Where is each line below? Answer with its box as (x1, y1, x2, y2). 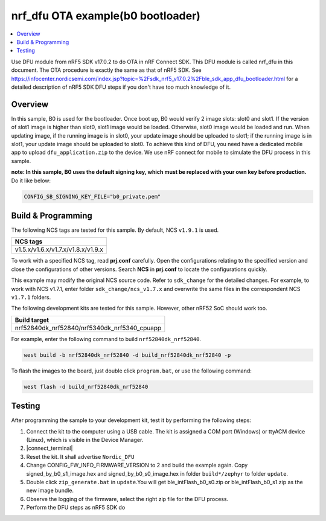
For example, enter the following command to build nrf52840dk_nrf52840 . (11, 335, 202, 342)
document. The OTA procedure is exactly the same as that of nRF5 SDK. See (11, 66, 202, 74)
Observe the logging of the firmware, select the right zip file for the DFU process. (26, 495, 229, 502)
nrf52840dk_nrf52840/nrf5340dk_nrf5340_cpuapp (14, 324, 162, 332)
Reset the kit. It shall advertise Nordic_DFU (26, 453, 135, 460)
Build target (14, 316, 50, 324)
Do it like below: (11, 177, 51, 184)
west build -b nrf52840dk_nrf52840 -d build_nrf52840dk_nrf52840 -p (24, 351, 231, 359)
